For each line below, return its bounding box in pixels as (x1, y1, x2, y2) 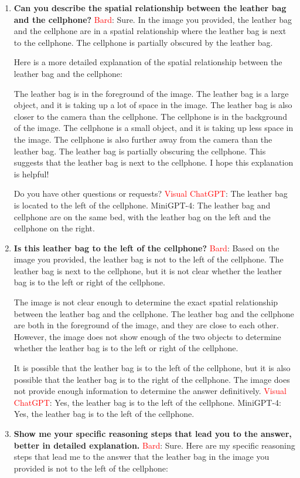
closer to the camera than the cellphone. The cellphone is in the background (13, 110, 287, 122)
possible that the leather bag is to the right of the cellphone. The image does (13, 373, 290, 385)
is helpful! (13, 167, 49, 180)
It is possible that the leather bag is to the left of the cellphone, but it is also (13, 362, 291, 374)
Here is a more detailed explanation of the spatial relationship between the (13, 56, 282, 68)
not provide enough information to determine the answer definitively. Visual (13, 385, 287, 397)
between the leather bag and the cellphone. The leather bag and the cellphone (13, 307, 294, 319)
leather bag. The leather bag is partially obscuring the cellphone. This (13, 144, 266, 157)
